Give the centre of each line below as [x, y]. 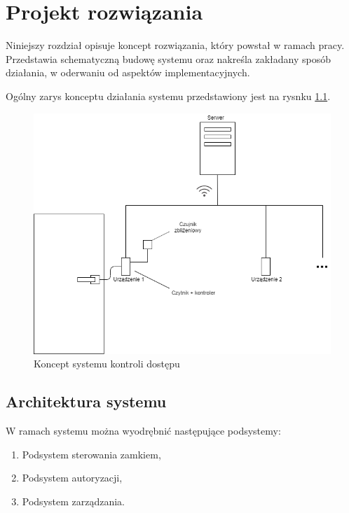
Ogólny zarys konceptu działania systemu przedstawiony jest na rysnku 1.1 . [168, 96]
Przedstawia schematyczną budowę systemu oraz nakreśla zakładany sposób [169, 58]
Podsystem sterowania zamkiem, [91, 454]
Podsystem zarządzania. [74, 501]
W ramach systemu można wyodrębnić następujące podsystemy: [143, 430]
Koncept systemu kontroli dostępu [107, 364]
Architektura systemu [86, 401]
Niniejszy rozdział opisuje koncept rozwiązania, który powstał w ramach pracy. [175, 45]
